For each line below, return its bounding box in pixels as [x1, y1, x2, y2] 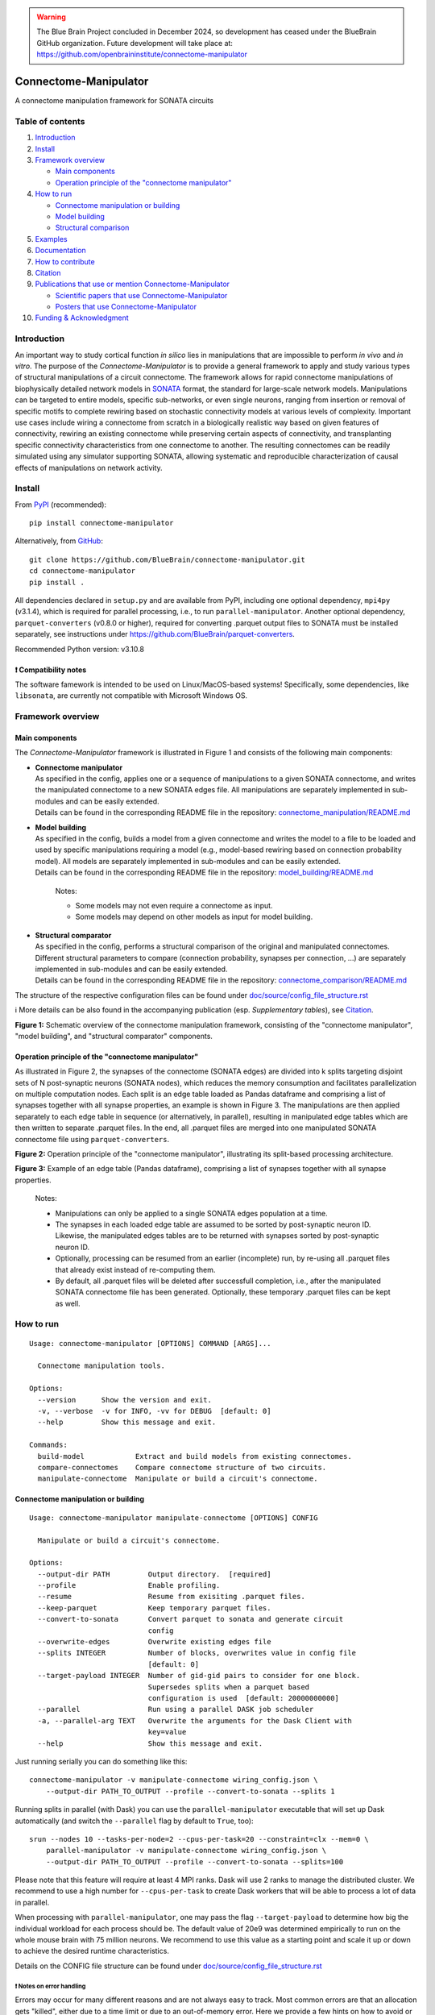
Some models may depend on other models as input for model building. [75, 912, 313, 922]
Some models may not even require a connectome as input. [75, 900, 273, 910]
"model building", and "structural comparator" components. [14, 1031, 213, 1041]
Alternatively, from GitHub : [14, 536, 104, 546]
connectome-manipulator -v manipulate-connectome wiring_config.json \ [29, 1776, 318, 1784]
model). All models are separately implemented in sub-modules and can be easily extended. [35, 856, 342, 866]
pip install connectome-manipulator [29, 518, 174, 528]
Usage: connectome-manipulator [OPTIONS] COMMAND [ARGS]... [29, 1339, 271, 1348]
